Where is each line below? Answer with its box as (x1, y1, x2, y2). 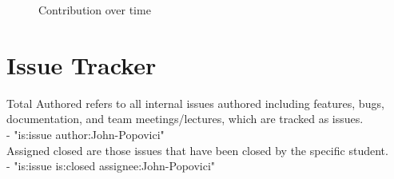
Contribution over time (38, 2, 151, 18)
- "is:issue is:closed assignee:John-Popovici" (6, 157, 216, 174)
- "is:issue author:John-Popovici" (6, 125, 165, 142)
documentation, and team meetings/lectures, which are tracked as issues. (6, 110, 364, 127)
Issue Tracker (6, 48, 157, 81)
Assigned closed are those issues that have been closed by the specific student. (6, 141, 388, 158)
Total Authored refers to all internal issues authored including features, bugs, (6, 94, 384, 111)
